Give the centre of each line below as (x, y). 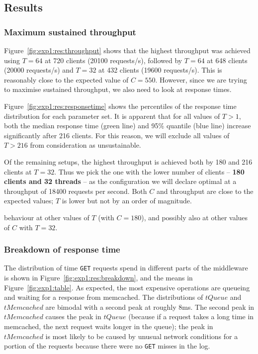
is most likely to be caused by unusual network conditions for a (142, 336)
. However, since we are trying (201, 79)
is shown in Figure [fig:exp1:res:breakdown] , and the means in (98, 277)
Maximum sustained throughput (70, 32)
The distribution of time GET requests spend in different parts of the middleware (126, 268)
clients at (18, 171)
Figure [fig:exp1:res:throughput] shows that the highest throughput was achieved (127, 50)
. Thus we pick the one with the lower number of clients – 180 (149, 171)
